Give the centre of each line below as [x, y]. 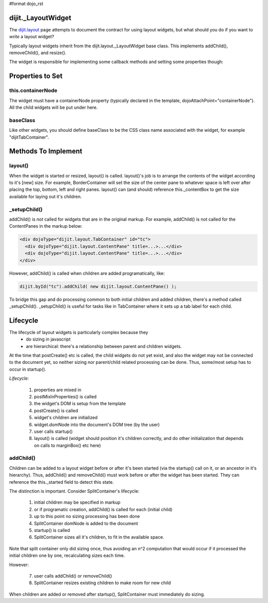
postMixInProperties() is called [65, 396]
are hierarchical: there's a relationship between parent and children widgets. [104, 346]
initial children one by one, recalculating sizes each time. [67, 556]
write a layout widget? [32, 37]
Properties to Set [36, 76]
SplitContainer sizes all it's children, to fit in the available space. [99, 537]
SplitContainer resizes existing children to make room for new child [102, 583]
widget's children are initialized [66, 418]
